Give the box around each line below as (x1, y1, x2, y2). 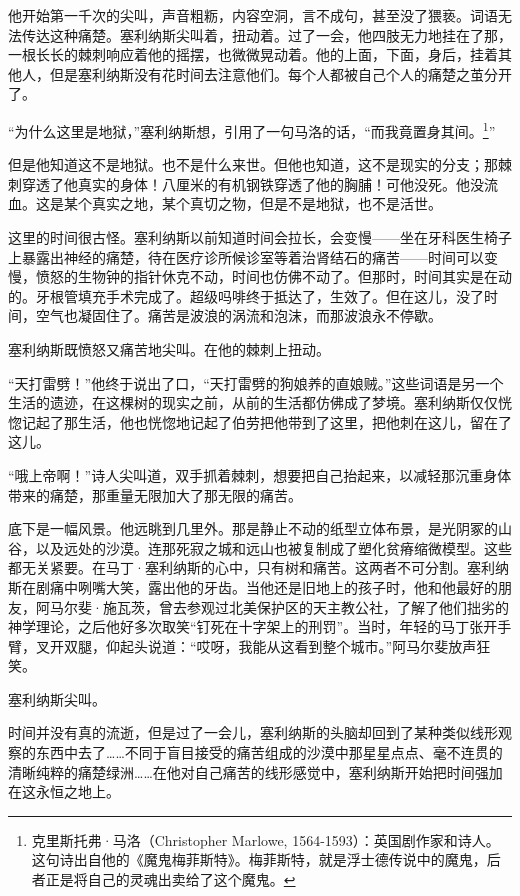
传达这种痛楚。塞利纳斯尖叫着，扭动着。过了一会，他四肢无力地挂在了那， (21, 24, 512, 45)
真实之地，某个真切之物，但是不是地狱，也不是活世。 (91, 193, 442, 214)
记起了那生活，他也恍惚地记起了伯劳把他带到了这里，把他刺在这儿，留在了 (21, 411, 512, 432)
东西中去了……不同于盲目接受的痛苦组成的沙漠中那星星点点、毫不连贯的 (35, 742, 503, 763)
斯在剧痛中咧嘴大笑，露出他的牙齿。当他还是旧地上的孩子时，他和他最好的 (8, 576, 498, 597)
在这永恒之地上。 (8, 781, 120, 802)
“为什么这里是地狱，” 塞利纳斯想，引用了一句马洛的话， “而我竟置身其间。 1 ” (8, 117, 496, 141)
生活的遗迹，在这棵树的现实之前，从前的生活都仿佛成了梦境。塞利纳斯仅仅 (8, 392, 498, 413)
